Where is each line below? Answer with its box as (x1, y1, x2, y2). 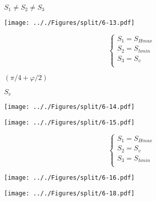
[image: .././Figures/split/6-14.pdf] (4, 103, 135, 111)
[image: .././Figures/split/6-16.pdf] (4, 174, 135, 182)
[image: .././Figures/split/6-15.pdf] (4, 118, 135, 126)
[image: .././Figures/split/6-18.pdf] (4, 190, 135, 197)
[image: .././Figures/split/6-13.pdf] (4, 19, 135, 26)
